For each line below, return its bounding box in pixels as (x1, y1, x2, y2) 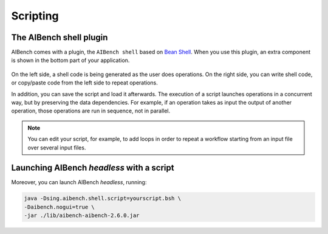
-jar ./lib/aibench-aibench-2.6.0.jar (24, 212, 140, 219)
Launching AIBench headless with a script (11, 163, 174, 173)
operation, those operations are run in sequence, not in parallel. (11, 107, 171, 115)
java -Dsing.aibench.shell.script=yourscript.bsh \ (24, 195, 182, 202)
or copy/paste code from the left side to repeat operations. (11, 79, 158, 86)
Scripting (11, 9, 59, 22)
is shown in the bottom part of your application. (11, 57, 130, 64)
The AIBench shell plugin (11, 32, 108, 43)
